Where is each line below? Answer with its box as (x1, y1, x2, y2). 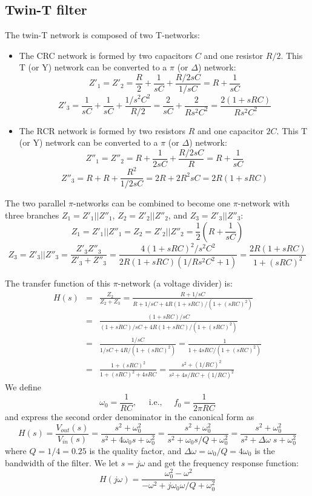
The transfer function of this (5, 277, 111, 290)
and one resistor (204, 49, 264, 61)
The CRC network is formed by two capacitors (19, 49, 193, 61)
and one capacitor (197, 124, 264, 137)
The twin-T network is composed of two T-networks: (5, 29, 200, 41)
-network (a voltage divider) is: (118, 277, 233, 290)
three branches (5, 209, 59, 222)
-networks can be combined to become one (73, 197, 231, 209)
